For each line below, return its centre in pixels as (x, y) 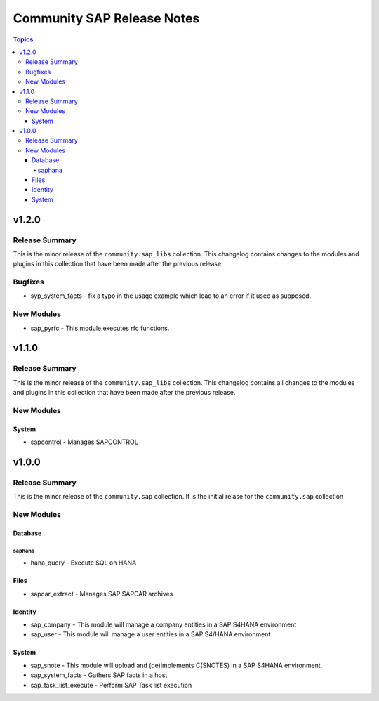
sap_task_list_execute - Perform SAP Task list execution (111, 685)
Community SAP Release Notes (106, 18)
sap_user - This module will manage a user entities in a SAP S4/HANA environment (151, 634)
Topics (23, 39)
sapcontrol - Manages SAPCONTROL (84, 442)
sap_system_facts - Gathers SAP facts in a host (99, 675)
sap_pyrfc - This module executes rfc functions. (100, 328)
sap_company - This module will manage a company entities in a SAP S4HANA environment (164, 624)
